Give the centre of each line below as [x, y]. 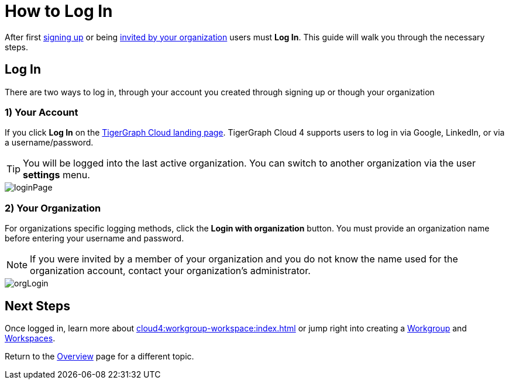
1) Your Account [42, 112]
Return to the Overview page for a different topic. [99, 356]
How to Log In [59, 11]
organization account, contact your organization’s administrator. [170, 271]
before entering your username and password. [94, 238]
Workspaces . [30, 338]
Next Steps [37, 306]
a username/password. [49, 143]
